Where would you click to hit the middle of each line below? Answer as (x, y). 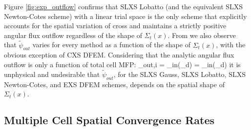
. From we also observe (202, 35)
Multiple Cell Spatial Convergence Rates (109, 120)
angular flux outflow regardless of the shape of (73, 35)
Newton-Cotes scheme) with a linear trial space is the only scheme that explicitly (125, 16)
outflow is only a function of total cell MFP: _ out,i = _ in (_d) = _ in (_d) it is (122, 64)
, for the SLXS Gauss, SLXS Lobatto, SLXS (179, 74)
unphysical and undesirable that (52, 74)
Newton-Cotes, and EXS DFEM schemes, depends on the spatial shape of (114, 84)
